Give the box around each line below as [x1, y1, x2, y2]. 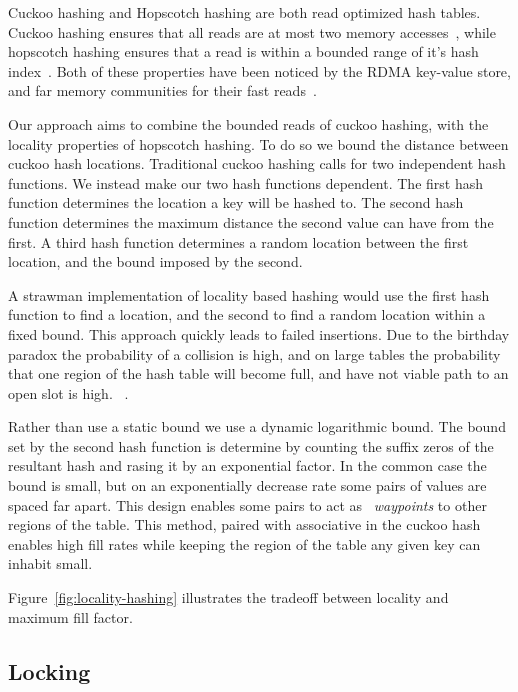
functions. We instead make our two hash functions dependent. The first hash [8, 172, 484, 193]
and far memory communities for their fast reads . [8, 80, 317, 101]
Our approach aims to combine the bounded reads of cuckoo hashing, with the [8, 113, 489, 134]
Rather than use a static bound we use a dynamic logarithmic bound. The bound [8, 416, 506, 437]
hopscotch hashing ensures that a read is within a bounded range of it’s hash [8, 41, 479, 62]
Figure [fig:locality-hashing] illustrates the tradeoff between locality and [8, 587, 449, 608]
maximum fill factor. [8, 606, 133, 627]
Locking [8, 655, 91, 686]
